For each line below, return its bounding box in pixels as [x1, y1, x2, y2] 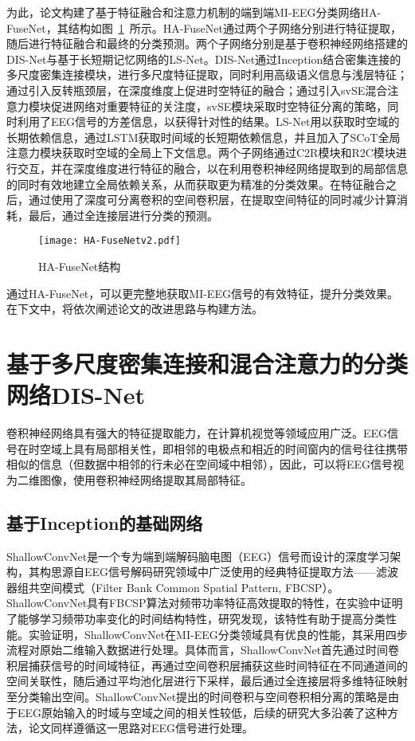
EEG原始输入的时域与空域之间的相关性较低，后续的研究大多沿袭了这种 [17, 704, 388, 720]
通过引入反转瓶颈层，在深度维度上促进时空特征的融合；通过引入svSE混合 [6, 81, 388, 98]
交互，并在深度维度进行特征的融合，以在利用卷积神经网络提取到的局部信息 [17, 159, 408, 176]
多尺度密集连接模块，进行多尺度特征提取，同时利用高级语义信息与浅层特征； [6, 66, 408, 83]
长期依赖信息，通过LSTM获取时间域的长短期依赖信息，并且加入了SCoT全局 [6, 128, 401, 145]
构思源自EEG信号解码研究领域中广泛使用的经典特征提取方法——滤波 [39, 563, 399, 580]
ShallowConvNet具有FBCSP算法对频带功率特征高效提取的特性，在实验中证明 [6, 594, 403, 611]
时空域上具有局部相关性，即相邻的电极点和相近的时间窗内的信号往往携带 [28, 440, 408, 457]
